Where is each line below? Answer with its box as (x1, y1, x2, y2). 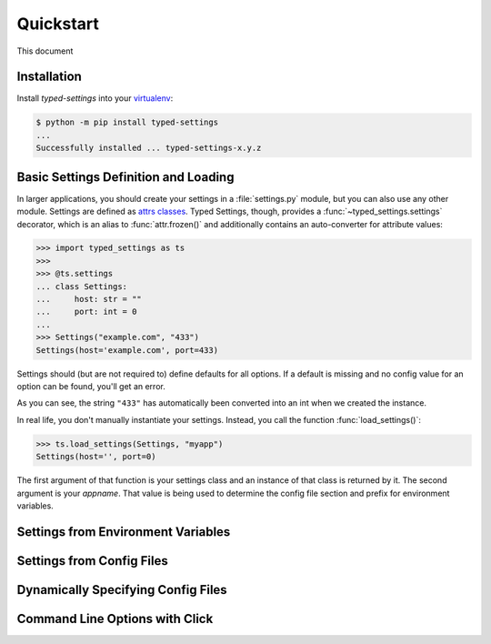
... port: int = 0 (35, 307, 137, 317)
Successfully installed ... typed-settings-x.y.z (35, 143, 262, 154)
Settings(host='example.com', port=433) (35, 345, 218, 355)
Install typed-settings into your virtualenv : (16, 93, 174, 104)
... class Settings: (35, 281, 127, 291)
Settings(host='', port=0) (35, 451, 156, 462)
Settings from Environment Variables (16, 524, 231, 539)
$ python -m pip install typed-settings (35, 117, 218, 127)
